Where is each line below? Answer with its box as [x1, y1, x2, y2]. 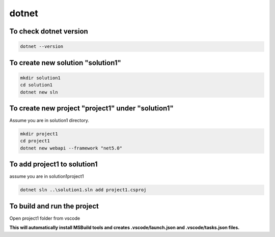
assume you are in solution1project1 [9, 173, 84, 180]
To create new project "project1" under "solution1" [9, 104, 174, 112]
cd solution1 [20, 82, 53, 88]
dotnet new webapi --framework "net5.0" [20, 145, 122, 151]
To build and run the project [9, 201, 99, 211]
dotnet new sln [20, 89, 58, 95]
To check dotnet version [9, 27, 89, 36]
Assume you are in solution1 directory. [9, 117, 89, 124]
